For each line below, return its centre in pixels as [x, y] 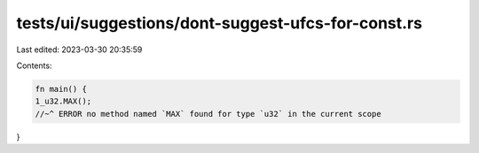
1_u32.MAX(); [63, 101]
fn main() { [61, 89]
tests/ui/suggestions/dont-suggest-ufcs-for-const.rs [220, 23]
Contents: [34, 65]
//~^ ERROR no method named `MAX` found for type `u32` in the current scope [208, 114]
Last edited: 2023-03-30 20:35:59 [79, 50]
